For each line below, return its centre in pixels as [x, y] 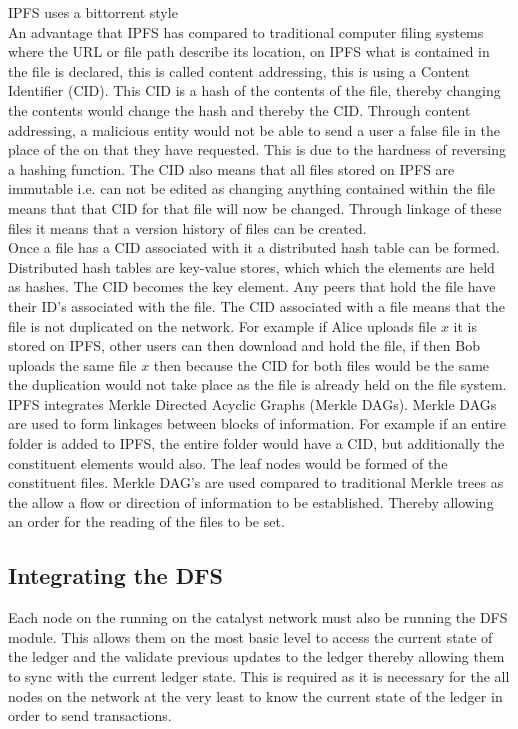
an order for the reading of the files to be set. [146, 521]
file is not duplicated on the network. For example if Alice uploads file [222, 325]
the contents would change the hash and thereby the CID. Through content [239, 109]
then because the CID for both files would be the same [321, 364]
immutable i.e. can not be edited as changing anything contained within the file [251, 188]
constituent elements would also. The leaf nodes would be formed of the [228, 462]
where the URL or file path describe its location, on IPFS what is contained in [249, 51]
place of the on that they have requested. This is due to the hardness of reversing [257, 149]
